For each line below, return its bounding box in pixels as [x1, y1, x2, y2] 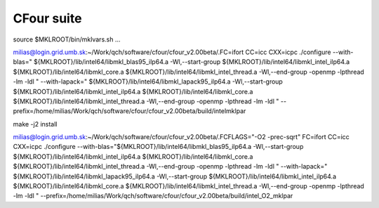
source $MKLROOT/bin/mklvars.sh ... [13, 35, 121, 44]
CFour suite [13, 11, 82, 26]
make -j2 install [13, 119, 58, 128]
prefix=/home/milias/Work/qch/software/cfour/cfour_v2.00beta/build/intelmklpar [13, 107, 246, 115]
